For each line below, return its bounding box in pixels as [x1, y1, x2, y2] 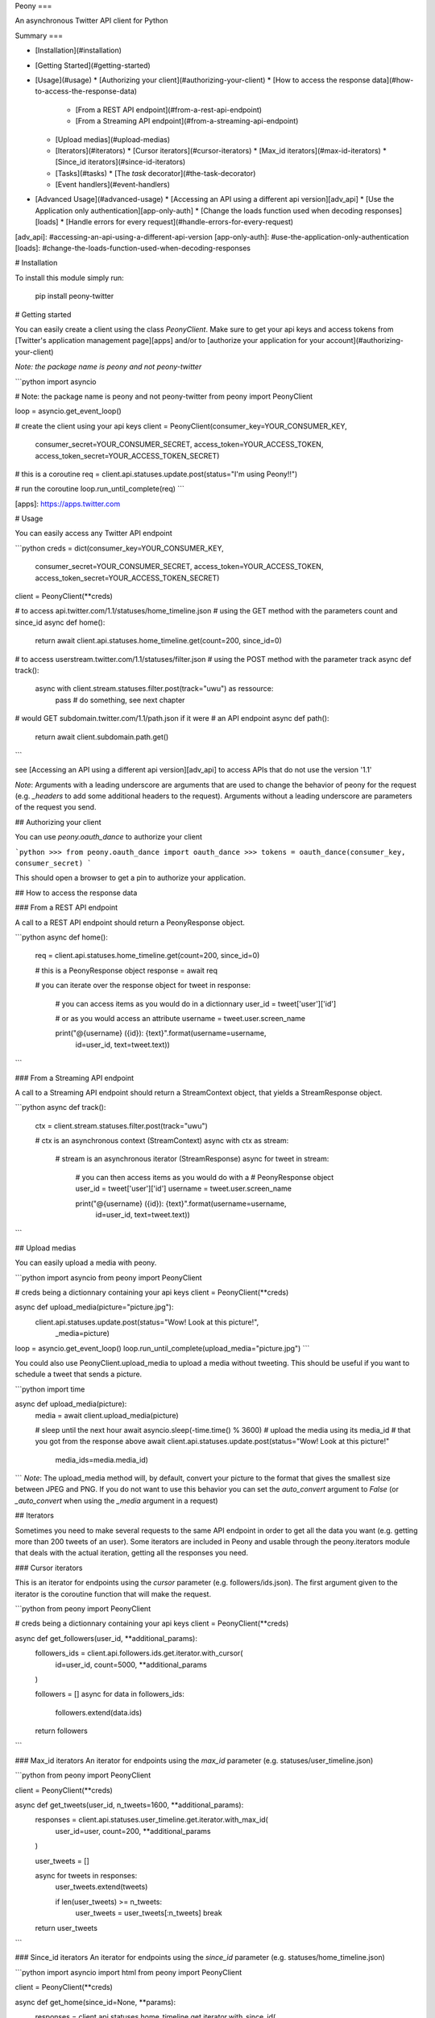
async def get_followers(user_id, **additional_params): [14, 1633, 197, 1643]
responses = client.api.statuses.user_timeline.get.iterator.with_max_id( [35, 1815, 269, 1824]
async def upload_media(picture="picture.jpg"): [14, 1302, 174, 1312]
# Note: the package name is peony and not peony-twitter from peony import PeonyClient [14, 391, 313, 401]
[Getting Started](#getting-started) [35, 61, 151, 70]
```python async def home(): [14, 932, 108, 942]
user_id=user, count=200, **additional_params [55, 1826, 211, 1836]
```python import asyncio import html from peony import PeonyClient [14, 1967, 242, 1977]
